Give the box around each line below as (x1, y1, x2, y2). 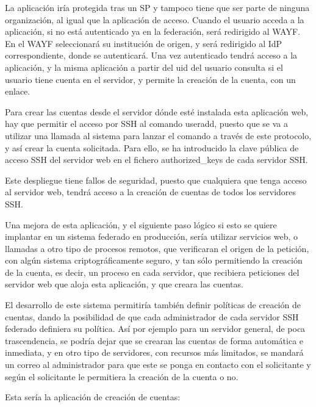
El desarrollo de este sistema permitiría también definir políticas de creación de (5, 298, 301, 311)
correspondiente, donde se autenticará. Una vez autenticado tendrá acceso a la (5, 49, 298, 62)
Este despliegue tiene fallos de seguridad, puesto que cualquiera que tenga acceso (5, 173, 307, 186)
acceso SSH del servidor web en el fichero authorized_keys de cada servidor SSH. (5, 153, 308, 166)
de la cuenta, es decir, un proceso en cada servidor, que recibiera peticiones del (5, 265, 300, 278)
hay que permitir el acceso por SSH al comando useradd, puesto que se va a (5, 117, 288, 130)
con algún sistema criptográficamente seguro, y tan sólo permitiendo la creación (5, 254, 303, 267)
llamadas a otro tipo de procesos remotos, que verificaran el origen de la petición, (5, 242, 309, 254)
